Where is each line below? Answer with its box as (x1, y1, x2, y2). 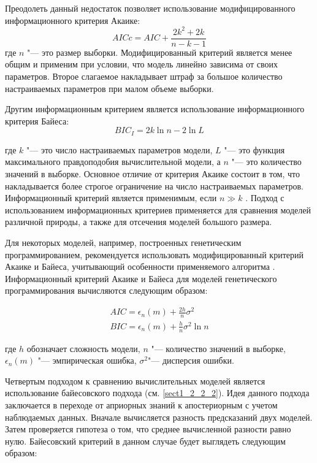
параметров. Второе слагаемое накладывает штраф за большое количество (5, 69, 283, 82)
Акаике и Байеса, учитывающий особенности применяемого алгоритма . (5, 260, 275, 273)
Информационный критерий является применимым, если (5, 191, 217, 204)
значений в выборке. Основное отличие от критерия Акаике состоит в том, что (5, 167, 300, 180)
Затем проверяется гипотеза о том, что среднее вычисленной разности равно (5, 423, 291, 435)
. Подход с (245, 191, 285, 204)
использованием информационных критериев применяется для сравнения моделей (5, 203, 311, 216)
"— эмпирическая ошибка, (37, 354, 137, 367)
